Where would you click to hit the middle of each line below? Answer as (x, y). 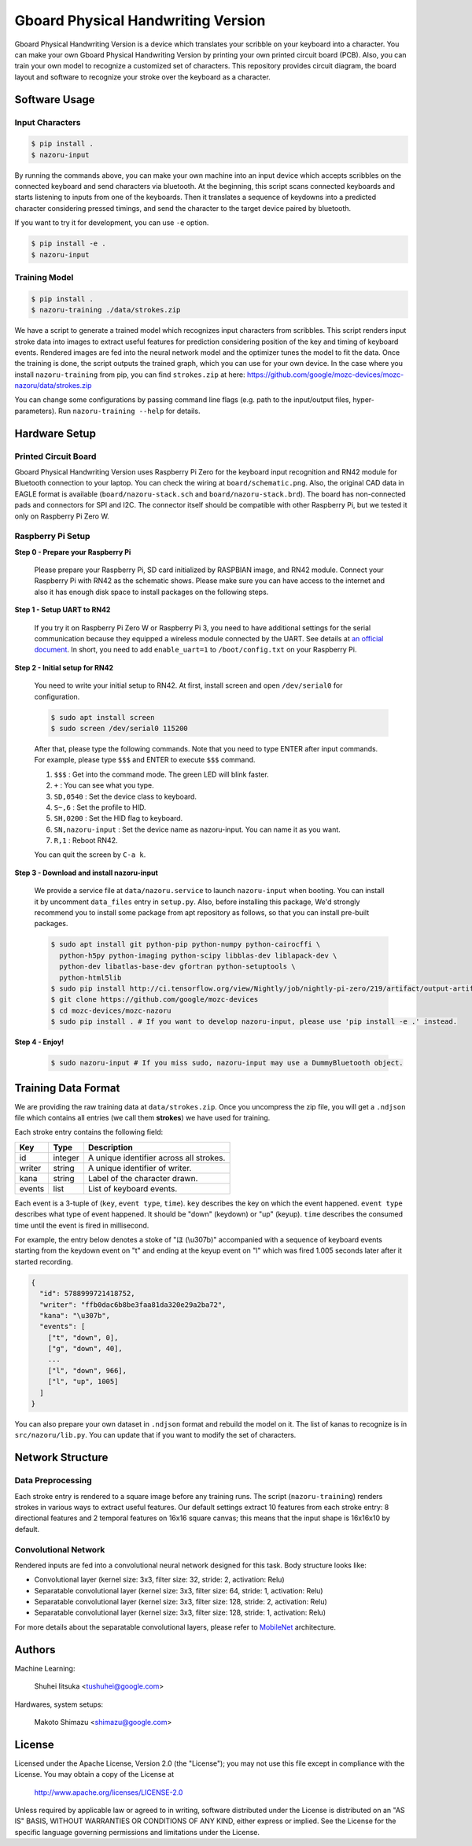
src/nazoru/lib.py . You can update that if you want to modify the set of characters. (155, 1435)
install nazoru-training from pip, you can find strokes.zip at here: (130, 375)
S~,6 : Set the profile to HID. (100, 807)
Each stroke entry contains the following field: (89, 1132)
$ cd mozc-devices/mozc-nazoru (111, 1010)
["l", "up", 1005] (83, 1382)
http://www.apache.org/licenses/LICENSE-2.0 (109, 1792)
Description (111, 1147)
